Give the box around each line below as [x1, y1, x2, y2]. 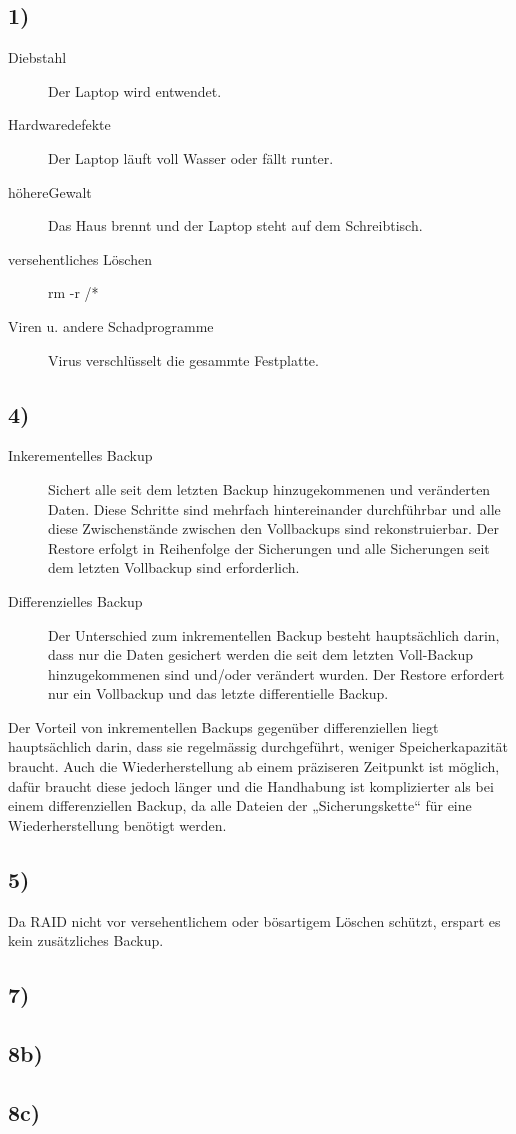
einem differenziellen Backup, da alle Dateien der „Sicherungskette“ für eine [8, 795, 472, 816]
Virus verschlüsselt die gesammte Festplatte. [48, 349, 319, 370]
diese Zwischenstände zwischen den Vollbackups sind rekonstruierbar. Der [48, 518, 499, 539]
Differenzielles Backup [8, 590, 143, 611]
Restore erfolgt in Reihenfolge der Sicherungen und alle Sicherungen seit [48, 537, 490, 558]
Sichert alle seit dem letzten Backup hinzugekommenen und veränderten [48, 478, 491, 499]
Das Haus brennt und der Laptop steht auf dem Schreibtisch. [48, 215, 423, 236]
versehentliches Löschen [8, 248, 152, 269]
